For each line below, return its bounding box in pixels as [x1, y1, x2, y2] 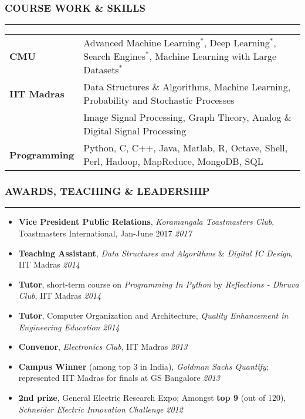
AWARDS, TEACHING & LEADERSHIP [5, 184, 210, 198]
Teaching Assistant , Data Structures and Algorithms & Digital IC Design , [18, 246, 293, 259]
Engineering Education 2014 [18, 320, 120, 333]
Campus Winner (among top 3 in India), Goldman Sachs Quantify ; [18, 360, 269, 372]
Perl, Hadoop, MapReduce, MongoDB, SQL [83, 154, 263, 168]
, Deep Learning [204, 36, 270, 50]
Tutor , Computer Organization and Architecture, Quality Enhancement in [18, 309, 289, 321]
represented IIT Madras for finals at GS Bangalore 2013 [18, 371, 220, 384]
